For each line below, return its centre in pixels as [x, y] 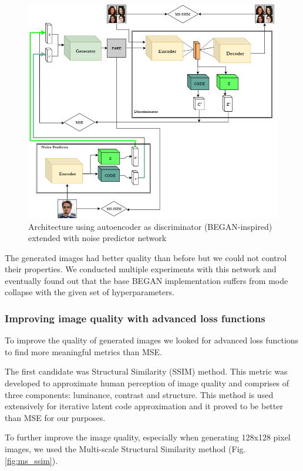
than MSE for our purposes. [55, 417]
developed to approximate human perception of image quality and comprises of [147, 383]
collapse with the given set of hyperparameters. [90, 292]
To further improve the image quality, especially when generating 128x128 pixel [148, 437]
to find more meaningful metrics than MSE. [83, 351]
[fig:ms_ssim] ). [31, 460]
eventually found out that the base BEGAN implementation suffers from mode [147, 280]
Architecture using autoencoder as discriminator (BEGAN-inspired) [150, 226]
